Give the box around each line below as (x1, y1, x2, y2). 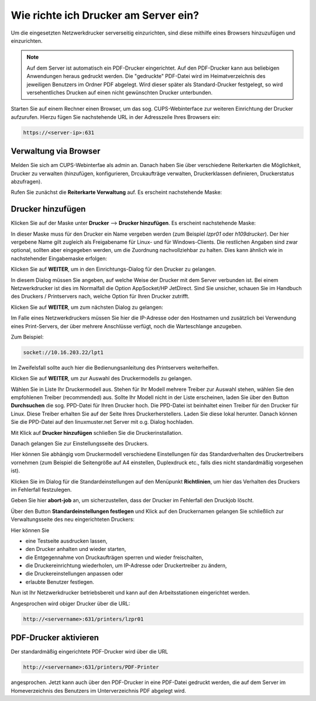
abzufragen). (11, 178, 42, 185)
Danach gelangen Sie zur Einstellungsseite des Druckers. (11, 440, 149, 447)
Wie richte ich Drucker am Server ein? (11, 9, 199, 22)
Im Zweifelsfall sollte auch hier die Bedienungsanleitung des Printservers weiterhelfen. (11, 364, 219, 371)
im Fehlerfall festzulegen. (11, 486, 72, 493)
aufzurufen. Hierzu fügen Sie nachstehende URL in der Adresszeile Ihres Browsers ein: (11, 113, 221, 120)
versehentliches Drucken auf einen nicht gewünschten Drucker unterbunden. (26, 89, 213, 96)
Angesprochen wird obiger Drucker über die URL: (11, 600, 130, 607)
